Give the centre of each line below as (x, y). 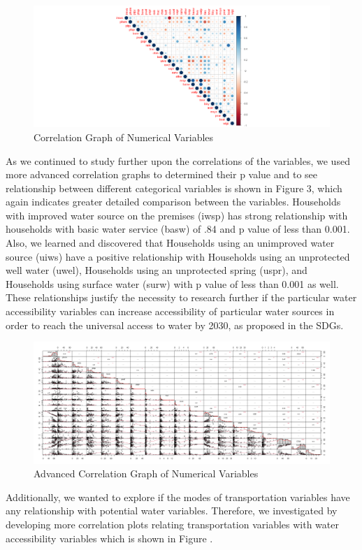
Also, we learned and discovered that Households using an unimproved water (170, 243)
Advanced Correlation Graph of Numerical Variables (146, 473)
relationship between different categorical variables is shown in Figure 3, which (174, 188)
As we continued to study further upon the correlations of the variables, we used (178, 160)
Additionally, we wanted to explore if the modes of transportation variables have (178, 497)
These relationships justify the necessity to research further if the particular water (181, 297)
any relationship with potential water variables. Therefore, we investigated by (172, 511)
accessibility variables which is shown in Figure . (109, 538)
